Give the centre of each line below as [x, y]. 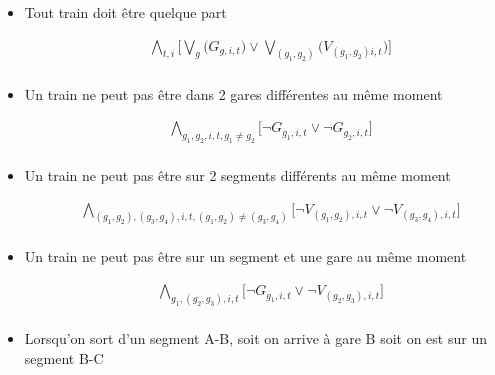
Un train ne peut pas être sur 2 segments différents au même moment [237, 174]
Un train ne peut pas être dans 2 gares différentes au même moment [233, 93]
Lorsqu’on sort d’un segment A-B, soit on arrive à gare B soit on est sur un [255, 337]
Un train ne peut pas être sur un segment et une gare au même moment [245, 256]
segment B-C [64, 357]
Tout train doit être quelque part [125, 12]
